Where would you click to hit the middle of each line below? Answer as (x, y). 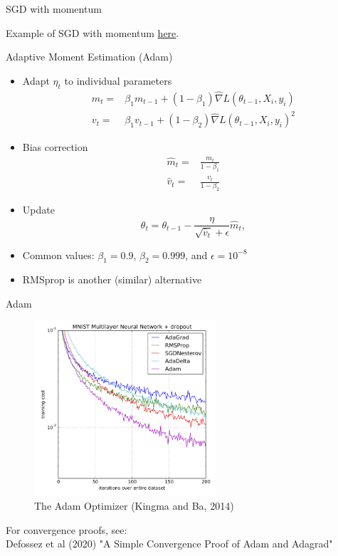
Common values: (58, 255)
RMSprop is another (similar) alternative (112, 279)
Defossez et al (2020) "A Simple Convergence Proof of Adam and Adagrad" (169, 544)
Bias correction (55, 147)
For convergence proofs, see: (67, 529)
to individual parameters (118, 80)
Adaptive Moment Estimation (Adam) (89, 57)
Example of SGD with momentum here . (93, 32)
